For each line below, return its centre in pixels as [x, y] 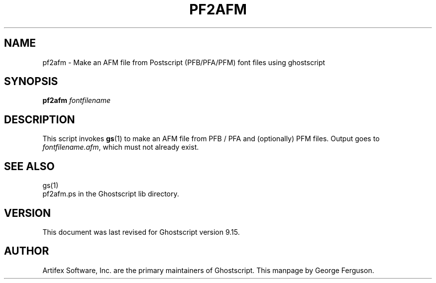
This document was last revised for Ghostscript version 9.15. [141, 232]
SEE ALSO [29, 166]
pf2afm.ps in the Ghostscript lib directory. [111, 194]
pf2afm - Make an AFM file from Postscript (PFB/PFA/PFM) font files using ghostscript [184, 62]
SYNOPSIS [31, 82]
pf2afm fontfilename [77, 100]
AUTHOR [27, 251]
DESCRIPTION [40, 119]
